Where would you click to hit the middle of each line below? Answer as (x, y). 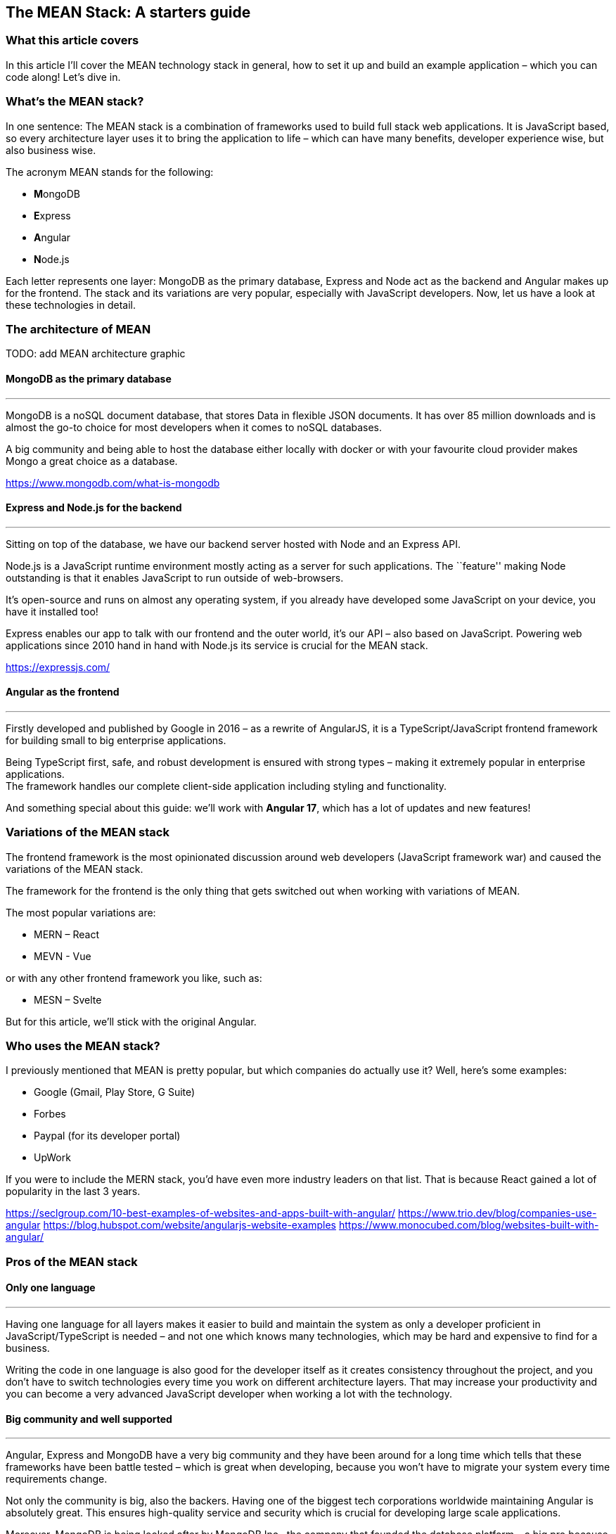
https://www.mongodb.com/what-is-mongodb (113, 482)
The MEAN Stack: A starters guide (128, 12)
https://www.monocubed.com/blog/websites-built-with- (469, 1225)
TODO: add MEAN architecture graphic (96, 354)
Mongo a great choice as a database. (92, 461)
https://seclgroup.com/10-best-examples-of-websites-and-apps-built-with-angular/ (201, 1213)
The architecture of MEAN (78, 329)
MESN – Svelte (68, 999)
